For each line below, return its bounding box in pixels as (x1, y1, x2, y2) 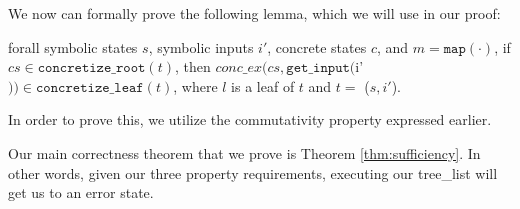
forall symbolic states (8, 36, 138, 57)
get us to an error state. (8, 182, 154, 203)
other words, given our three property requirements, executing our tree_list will (8, 162, 498, 183)
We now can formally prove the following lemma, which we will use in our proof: (8, 3, 501, 23)
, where (173, 75, 218, 96)
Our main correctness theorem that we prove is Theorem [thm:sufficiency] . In (8, 142, 481, 163)
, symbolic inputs (148, 36, 254, 57)
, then (174, 56, 211, 77)
